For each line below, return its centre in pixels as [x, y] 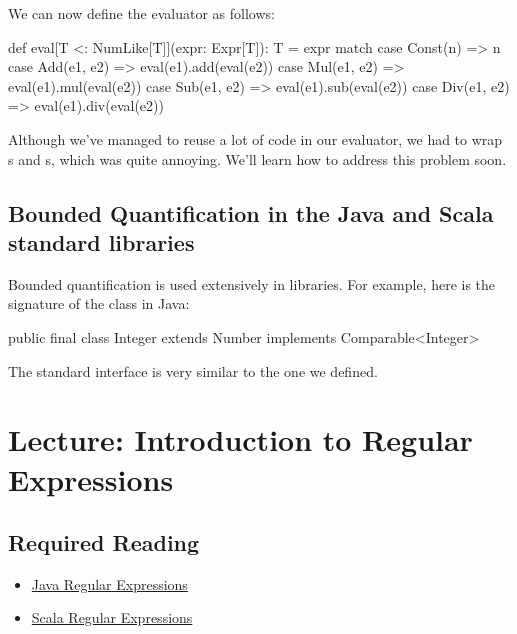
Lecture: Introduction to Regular [240, 439]
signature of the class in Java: [99, 303]
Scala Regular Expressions [112, 617]
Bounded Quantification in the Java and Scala [251, 212]
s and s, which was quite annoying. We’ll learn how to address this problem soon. [257, 158]
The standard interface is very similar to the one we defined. [193, 370]
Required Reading [104, 542]
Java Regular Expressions [109, 583]
